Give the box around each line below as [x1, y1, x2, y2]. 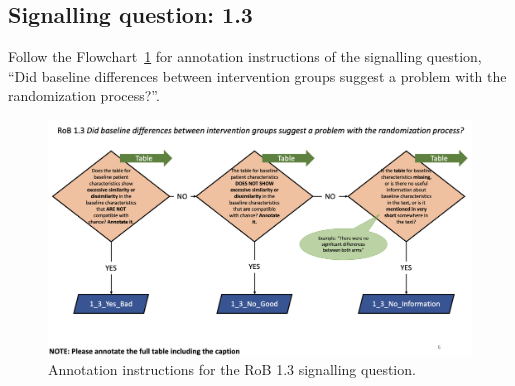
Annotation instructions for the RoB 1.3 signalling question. [48, 359, 416, 380]
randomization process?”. [8, 85, 160, 106]
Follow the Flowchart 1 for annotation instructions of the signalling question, [8, 46, 482, 67]
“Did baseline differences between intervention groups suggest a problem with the [8, 65, 507, 86]
